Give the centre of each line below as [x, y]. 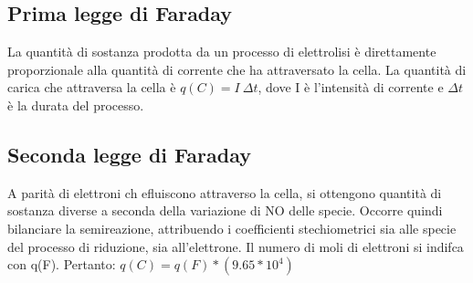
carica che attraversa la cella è [92, 87]
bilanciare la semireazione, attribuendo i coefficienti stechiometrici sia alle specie [232, 228]
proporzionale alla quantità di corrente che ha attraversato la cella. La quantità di [237, 69]
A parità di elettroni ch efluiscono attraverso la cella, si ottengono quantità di [225, 192]
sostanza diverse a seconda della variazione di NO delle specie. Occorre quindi [225, 210]
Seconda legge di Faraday [129, 154]
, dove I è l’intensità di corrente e [351, 87]
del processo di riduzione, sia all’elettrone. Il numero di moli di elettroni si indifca [236, 246]
